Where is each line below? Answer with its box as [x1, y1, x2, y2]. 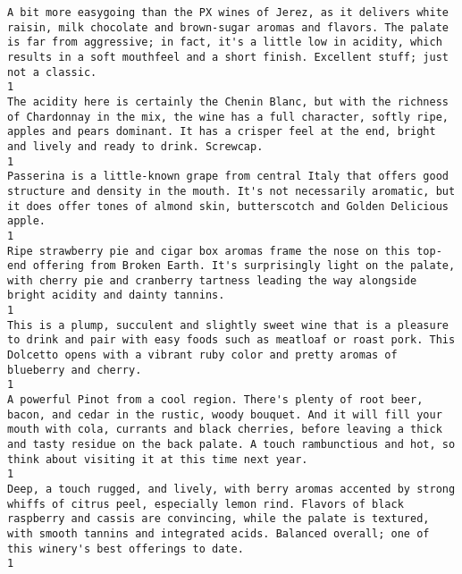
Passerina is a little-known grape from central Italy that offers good [7, 170, 449, 183]
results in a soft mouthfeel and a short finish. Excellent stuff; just [7, 50, 449, 63]
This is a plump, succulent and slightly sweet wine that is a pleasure [7, 318, 449, 332]
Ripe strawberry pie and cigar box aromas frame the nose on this [7, 244, 411, 257]
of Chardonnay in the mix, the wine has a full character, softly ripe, [7, 110, 449, 123]
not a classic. [7, 65, 97, 79]
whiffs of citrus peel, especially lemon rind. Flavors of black [7, 497, 404, 511]
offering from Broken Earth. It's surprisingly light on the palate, [32, 259, 456, 273]
